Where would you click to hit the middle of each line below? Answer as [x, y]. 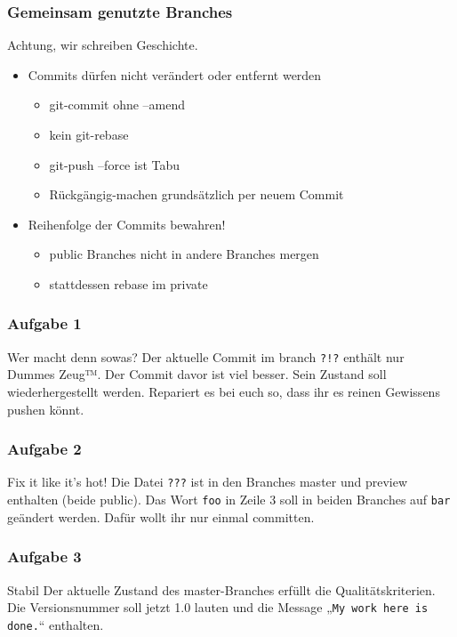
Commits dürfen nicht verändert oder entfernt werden [175, 74]
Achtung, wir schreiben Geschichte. [103, 45]
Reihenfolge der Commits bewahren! [127, 224]
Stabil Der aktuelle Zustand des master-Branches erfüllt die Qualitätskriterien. [221, 589]
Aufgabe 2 [44, 449]
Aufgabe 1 [44, 323]
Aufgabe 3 [44, 556]
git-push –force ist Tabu [115, 164]
